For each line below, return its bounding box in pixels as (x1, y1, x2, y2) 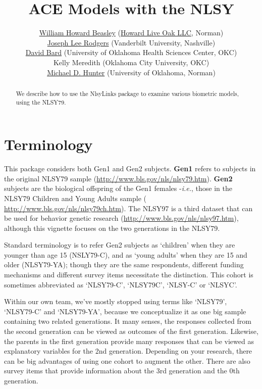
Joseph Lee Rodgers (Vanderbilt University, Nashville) (47, 37, 216, 47)
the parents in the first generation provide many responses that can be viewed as (4, 335, 254, 346)
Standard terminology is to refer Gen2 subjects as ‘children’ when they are (4, 239, 235, 250)
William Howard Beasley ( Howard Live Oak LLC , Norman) (39, 27, 224, 38)
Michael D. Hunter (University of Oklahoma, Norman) (47, 67, 216, 77)
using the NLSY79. (16, 98, 66, 106)
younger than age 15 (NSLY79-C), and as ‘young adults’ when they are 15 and (4, 249, 247, 260)
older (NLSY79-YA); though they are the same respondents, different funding (4, 259, 244, 270)
